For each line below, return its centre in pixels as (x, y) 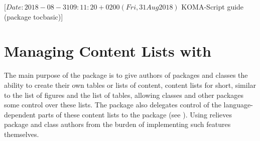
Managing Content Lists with (108, 51)
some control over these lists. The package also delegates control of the (113, 105)
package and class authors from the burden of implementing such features (117, 124)
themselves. (22, 134)
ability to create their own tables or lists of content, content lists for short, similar (130, 85)
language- (238, 105)
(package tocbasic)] (34, 16)
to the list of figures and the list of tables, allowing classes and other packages (124, 95)
